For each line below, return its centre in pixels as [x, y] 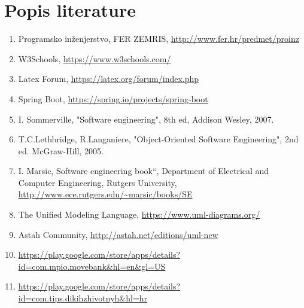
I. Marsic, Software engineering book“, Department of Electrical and [144, 171]
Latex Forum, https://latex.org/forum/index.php [109, 79]
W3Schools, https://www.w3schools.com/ [95, 58]
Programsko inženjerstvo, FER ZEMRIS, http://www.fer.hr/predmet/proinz [159, 39]
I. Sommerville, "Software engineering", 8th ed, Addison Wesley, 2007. [146, 119]
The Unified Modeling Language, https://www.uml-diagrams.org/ [139, 214]
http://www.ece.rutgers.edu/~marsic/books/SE [105, 194]
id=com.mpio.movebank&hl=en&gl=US [92, 266]
